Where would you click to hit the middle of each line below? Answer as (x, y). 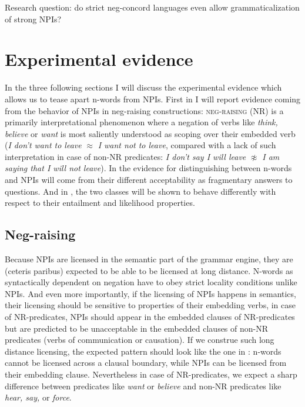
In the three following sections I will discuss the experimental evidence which (143, 87)
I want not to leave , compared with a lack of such (187, 145)
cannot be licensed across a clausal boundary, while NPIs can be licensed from (146, 363)
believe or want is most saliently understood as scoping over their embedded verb (150, 133)
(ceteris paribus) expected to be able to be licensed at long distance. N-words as (149, 270)
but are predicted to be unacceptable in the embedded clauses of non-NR (137, 328)
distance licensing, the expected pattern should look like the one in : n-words (143, 351)
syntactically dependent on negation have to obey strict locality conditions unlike (151, 282)
